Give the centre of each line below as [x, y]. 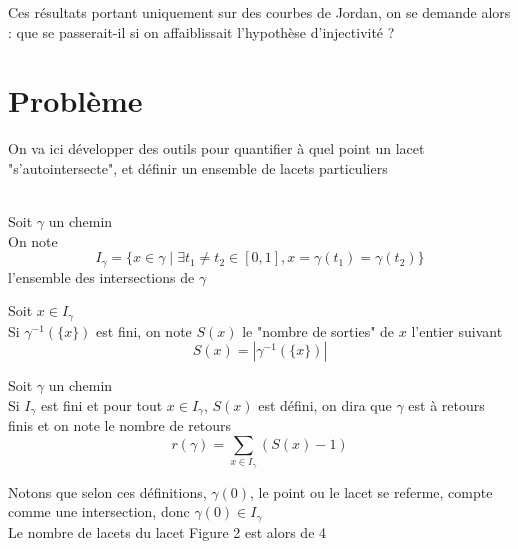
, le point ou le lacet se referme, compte [371, 491]
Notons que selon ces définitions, [107, 491]
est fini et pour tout [102, 404]
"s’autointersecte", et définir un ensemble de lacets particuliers [198, 167]
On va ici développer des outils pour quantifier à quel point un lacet [216, 148]
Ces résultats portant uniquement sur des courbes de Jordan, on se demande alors [259, 12]
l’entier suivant [457, 330]
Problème [75, 100]
